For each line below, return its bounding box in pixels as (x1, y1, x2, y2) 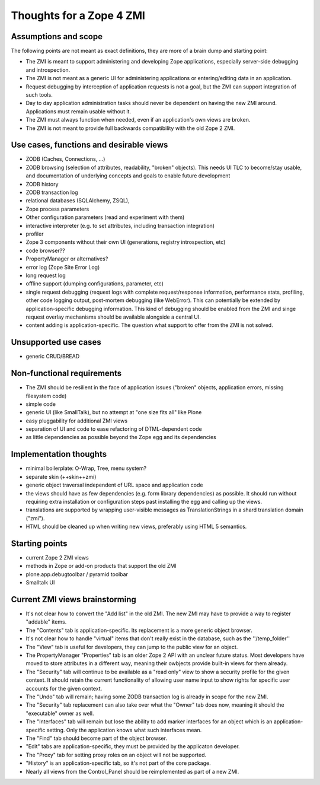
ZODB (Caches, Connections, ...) (25, 155, 105, 163)
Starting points (11, 538, 68, 548)
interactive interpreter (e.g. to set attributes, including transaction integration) (25, 222, 215, 229)
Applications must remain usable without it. (25, 107, 132, 115)
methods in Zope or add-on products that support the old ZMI (25, 562, 177, 570)
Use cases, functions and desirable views (11, 140, 168, 150)
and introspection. (25, 66, 71, 74)
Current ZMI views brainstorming (11, 594, 136, 605)
